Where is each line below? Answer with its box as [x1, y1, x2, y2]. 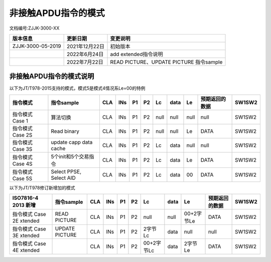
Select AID [51, 174, 76, 181]
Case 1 [12, 117, 29, 124]
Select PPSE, [51, 168, 82, 175]
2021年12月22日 [66, 43, 105, 50]
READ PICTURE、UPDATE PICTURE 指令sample [110, 58, 223, 65]
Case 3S [12, 145, 33, 152]
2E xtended [12, 217, 40, 224]
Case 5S [12, 175, 33, 182]
